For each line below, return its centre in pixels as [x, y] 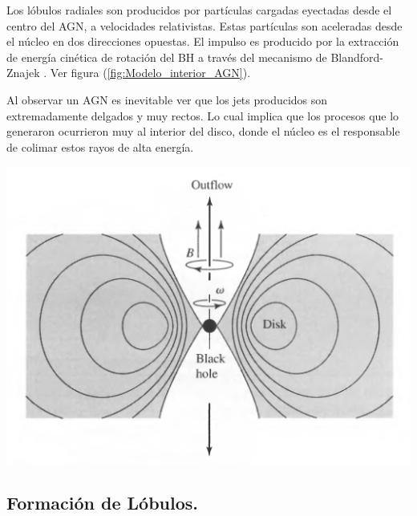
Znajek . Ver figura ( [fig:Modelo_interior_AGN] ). [129, 73]
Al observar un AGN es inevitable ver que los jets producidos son [167, 99]
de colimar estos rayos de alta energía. [100, 146]
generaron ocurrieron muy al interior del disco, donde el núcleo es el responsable [203, 131]
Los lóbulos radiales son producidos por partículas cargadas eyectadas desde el [199, 10]
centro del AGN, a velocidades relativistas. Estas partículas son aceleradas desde [204, 25]
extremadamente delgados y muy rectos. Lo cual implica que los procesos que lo [203, 115]
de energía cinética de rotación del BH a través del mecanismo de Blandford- [195, 57]
